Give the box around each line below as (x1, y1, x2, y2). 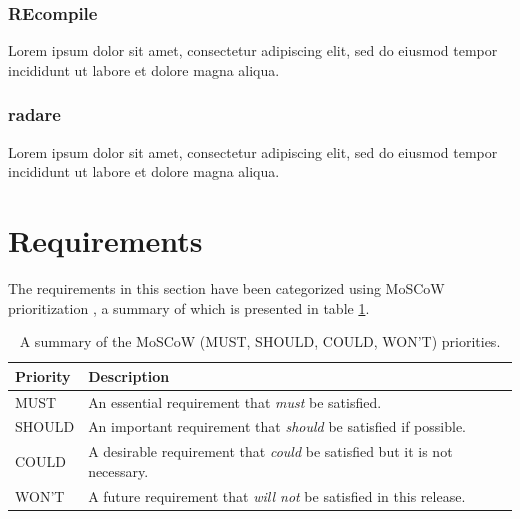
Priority (15, 365, 71, 386)
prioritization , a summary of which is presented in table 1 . (8, 297, 370, 318)
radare (8, 102, 61, 127)
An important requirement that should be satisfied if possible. (88, 416, 466, 437)
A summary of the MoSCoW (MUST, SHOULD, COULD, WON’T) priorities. (19, 331, 501, 352)
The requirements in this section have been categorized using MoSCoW (8, 277, 445, 298)
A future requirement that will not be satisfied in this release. (88, 485, 466, 506)
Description (88, 365, 170, 386)
